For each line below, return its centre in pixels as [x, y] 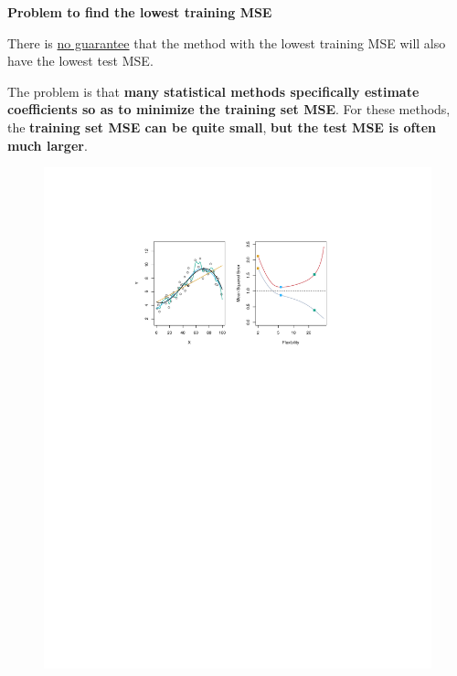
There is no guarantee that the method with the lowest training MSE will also [227, 42]
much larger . [48, 145]
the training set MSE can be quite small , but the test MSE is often [222, 127]
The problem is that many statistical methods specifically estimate [213, 91]
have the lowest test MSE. [80, 61]
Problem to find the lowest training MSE [140, 12]
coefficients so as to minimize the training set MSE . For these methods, [229, 109]
